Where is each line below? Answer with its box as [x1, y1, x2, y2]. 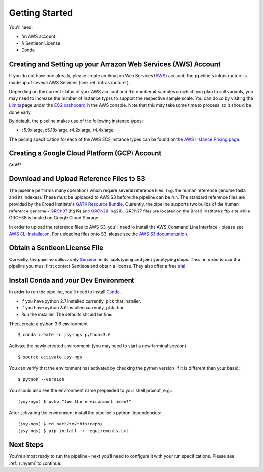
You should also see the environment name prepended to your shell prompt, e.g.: [9, 387, 172, 394]
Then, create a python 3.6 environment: [9, 321, 89, 327]
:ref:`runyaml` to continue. [9, 460, 62, 466]
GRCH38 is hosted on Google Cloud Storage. [9, 215, 100, 221]
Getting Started [9, 7, 73, 18]
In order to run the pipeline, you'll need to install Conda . [9, 289, 121, 295]
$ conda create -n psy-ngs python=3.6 [18, 332, 111, 338]
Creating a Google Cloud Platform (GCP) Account [9, 149, 162, 157]
